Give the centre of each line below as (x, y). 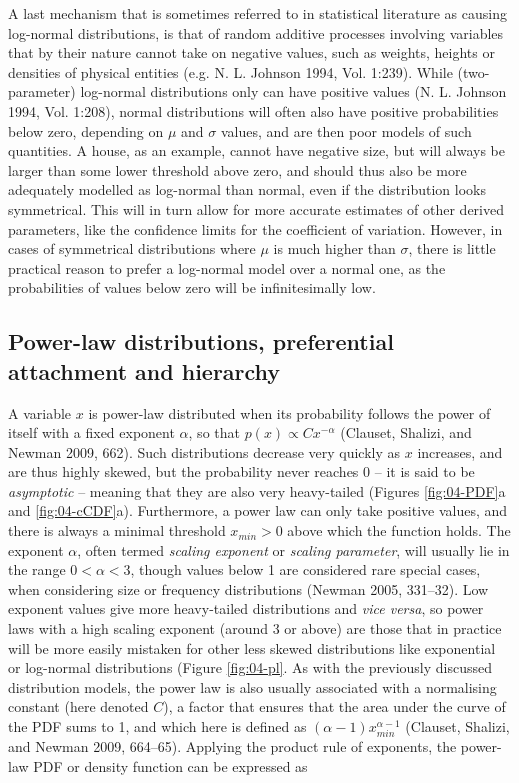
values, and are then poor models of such (346, 130)
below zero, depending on (86, 130)
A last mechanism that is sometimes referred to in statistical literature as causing (257, 13)
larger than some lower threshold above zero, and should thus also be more (237, 169)
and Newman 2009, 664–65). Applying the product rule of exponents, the (232, 746)
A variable (40, 412)
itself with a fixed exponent (91, 432)
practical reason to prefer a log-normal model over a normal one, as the (227, 267)
